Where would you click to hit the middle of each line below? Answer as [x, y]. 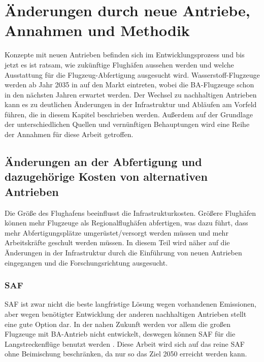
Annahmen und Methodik [97, 30]
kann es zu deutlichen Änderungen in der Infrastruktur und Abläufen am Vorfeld [131, 104]
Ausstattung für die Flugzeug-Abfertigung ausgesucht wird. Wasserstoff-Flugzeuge [132, 74]
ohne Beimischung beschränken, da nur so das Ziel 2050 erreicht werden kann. [126, 354]
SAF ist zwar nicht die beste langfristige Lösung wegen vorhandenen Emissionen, [130, 304]
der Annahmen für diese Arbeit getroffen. [69, 134]
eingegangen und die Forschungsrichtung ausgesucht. [86, 262]
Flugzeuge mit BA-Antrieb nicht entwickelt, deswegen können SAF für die [120, 334]
